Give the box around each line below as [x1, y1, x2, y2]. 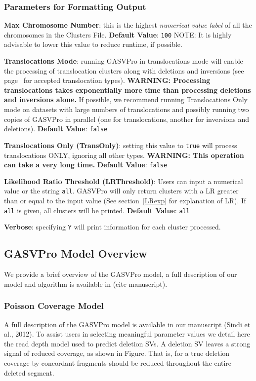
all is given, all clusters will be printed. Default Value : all [4, 205, 190, 215]
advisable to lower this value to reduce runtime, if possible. [4, 39, 182, 49]
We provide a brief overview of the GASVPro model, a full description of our [4, 269, 237, 279]
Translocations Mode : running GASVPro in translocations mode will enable [4, 56, 243, 66]
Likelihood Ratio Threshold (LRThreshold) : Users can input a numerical [4, 176, 243, 186]
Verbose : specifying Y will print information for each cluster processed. [4, 222, 221, 232]
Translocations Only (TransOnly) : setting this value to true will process [4, 140, 237, 150]
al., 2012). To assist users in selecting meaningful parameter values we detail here [4, 329, 250, 339]
